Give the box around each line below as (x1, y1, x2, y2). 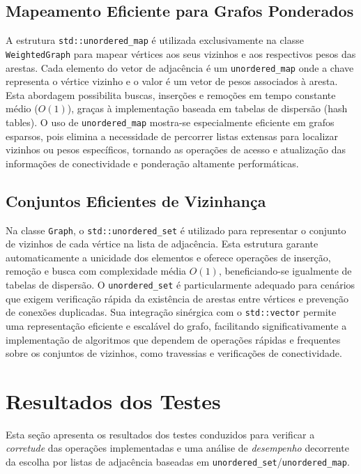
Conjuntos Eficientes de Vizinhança (6, 190, 266, 211)
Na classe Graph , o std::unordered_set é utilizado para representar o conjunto (6, 222, 346, 237)
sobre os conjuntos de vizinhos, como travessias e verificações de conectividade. (6, 346, 342, 360)
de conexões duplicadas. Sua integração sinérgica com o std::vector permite (6, 305, 337, 319)
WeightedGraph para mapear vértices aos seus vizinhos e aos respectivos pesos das (6, 46, 356, 61)
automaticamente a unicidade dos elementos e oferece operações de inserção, (6, 250, 331, 264)
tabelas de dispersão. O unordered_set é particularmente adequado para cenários (6, 277, 355, 292)
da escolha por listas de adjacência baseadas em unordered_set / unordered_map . (6, 454, 350, 469)
